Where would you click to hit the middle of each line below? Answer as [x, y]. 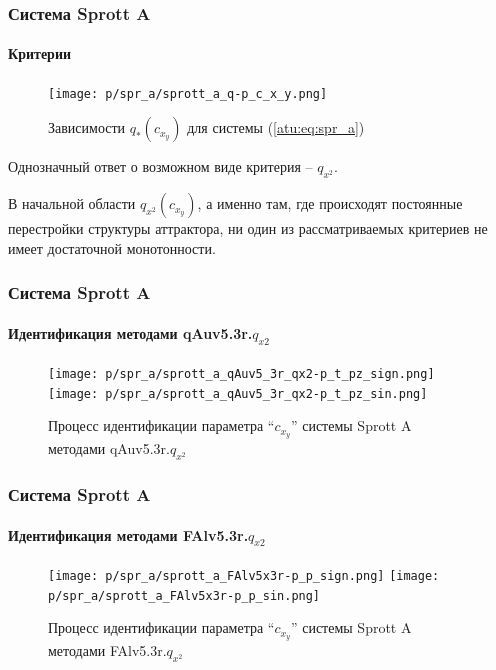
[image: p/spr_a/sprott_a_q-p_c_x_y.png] [188, 93]
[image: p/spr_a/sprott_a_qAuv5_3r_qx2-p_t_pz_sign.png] [241, 374]
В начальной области [72, 203]
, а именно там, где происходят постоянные [330, 203]
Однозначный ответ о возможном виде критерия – [160, 166]
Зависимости [87, 127]
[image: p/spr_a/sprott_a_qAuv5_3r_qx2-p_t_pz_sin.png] [238, 393]
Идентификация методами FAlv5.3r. [128, 534]
